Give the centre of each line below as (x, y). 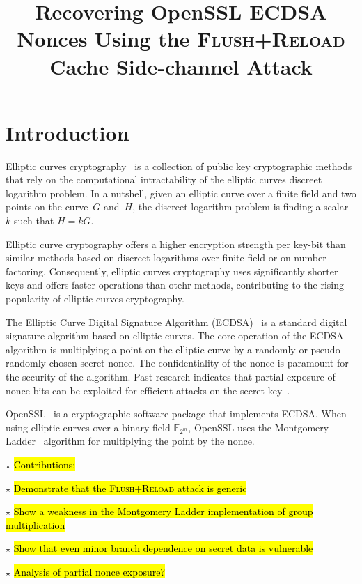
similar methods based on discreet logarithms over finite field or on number (166, 258)
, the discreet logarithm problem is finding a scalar (241, 207)
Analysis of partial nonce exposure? (89, 571)
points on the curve (47, 207)
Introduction (68, 132)
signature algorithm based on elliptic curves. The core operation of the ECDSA (175, 336)
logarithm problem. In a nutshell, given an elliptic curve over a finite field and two (181, 193)
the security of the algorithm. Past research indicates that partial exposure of (171, 376)
